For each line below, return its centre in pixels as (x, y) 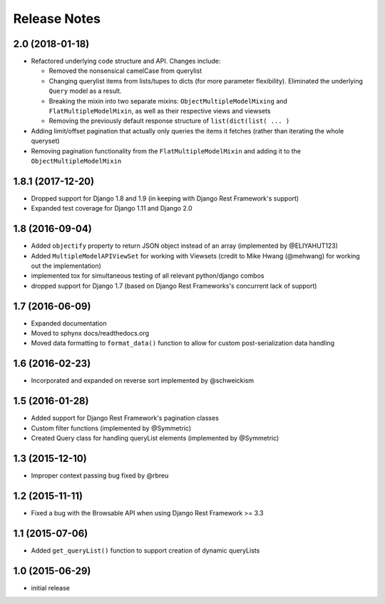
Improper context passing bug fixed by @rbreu (100, 475)
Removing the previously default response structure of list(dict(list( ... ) (169, 121)
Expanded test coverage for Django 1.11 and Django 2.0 (112, 208)
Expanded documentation (69, 323)
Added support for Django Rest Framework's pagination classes (125, 418)
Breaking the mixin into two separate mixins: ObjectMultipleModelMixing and (168, 101)
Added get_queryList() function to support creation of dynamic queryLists (145, 550)
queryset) (45, 141)
